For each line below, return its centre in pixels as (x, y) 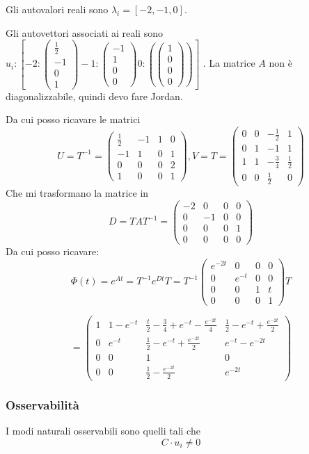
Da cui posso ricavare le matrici (73, 119)
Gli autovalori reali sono (57, 9)
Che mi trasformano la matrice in (77, 193)
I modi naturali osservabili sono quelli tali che (103, 430)
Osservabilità (42, 404)
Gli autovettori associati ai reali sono (84, 32)
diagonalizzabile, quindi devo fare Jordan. (94, 96)
